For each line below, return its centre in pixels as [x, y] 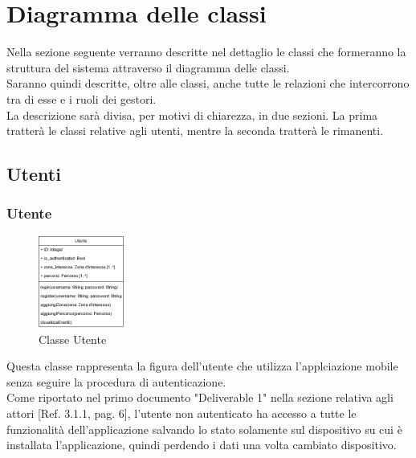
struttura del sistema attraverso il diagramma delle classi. [148, 67]
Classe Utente [73, 339]
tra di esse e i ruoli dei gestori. [82, 98]
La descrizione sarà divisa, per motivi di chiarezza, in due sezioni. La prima [192, 115]
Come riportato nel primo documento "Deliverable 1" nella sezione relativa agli [200, 397]
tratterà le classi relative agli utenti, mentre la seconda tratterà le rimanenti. [195, 131]
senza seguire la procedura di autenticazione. [116, 381]
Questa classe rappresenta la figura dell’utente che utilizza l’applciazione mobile [202, 366]
